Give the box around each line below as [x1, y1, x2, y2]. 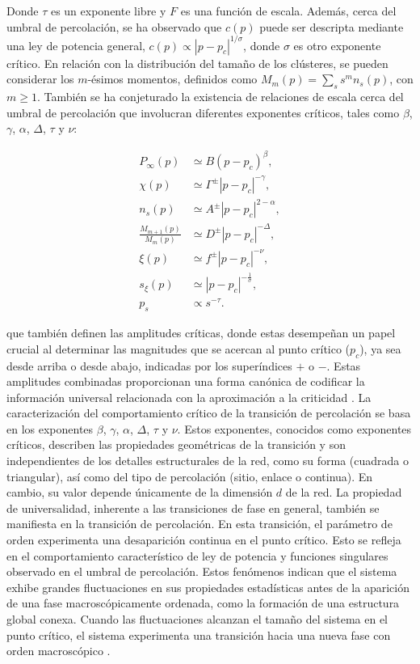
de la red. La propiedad [285, 484, 402, 501]
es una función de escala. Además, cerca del [180, 2, 397, 19]
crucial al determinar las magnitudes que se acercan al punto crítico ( [6, 340, 351, 357]
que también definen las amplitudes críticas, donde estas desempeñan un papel [6, 324, 396, 341]
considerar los [6, 70, 74, 87]
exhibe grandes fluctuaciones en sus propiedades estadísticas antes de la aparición [6, 578, 409, 595]
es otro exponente [293, 36, 381, 53]
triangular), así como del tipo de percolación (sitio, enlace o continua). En [6, 467, 373, 484]
